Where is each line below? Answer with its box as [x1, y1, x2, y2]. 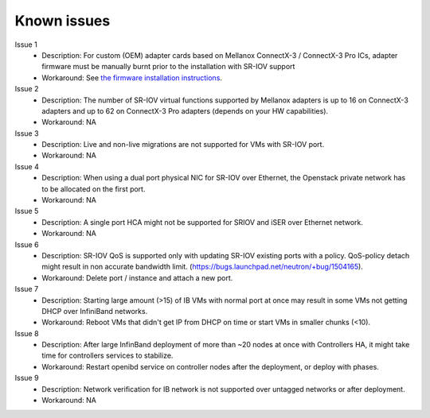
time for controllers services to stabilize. [41, 350, 174, 361]
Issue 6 [14, 239, 39, 250]
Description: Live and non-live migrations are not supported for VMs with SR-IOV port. [41, 140, 325, 149]
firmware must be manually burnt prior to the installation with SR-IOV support [41, 62, 295, 72]
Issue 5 [14, 207, 39, 216]
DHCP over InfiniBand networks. [41, 306, 148, 315]
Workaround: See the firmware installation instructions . [41, 72, 223, 83]
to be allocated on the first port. [41, 184, 146, 194]
